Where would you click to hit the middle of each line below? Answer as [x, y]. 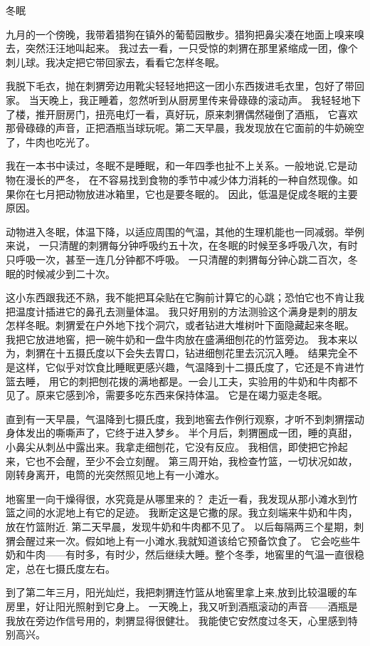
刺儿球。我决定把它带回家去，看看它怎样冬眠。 [115, 62]
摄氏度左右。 [85, 568]
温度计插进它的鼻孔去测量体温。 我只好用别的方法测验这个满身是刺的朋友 [186, 311]
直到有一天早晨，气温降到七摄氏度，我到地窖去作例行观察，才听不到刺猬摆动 [185, 418]
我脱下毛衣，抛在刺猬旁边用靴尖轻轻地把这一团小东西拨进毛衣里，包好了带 [180, 86]
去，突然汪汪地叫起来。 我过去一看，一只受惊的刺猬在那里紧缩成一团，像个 [182, 48]
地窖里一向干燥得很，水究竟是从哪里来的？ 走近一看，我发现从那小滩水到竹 [182, 498]
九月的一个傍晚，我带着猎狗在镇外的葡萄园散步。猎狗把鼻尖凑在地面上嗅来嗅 [185, 34]
